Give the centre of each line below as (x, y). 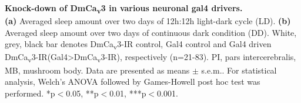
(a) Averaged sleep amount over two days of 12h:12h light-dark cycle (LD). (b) (148, 21)
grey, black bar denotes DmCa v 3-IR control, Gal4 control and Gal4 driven (138, 45)
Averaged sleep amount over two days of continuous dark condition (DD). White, (151, 32)
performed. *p (30, 93)
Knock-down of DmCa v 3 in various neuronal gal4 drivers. (124, 9)
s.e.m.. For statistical (239, 70)
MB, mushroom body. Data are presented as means (97, 70)
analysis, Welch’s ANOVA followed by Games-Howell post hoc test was (133, 82)
